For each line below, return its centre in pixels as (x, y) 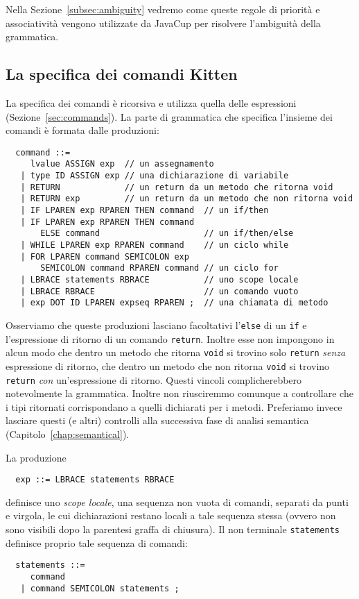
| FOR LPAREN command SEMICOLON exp (105, 256)
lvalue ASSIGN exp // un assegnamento (122, 164)
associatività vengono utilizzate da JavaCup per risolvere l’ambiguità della (163, 23)
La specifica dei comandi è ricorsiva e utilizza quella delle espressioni (151, 102)
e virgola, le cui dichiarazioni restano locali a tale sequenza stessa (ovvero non (171, 515)
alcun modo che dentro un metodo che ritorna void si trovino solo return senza (176, 352)
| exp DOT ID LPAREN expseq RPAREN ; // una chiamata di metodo (174, 303)
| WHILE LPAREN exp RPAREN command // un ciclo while (155, 245)
